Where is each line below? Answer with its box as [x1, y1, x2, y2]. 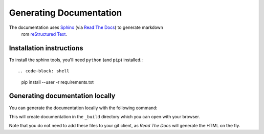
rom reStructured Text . [21, 31, 67, 37]
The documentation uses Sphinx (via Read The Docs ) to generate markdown [9, 24, 163, 30]
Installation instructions [9, 44, 83, 52]
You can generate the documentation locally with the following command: [9, 105, 157, 111]
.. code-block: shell [18, 68, 69, 74]
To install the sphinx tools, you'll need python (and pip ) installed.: [9, 57, 143, 63]
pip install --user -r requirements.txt [21, 79, 94, 85]
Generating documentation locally [9, 92, 116, 100]
